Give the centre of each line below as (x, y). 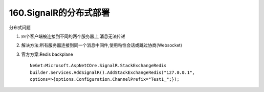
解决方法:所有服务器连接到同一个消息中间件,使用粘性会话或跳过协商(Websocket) (102, 45)
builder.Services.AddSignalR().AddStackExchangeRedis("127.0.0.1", (112, 72)
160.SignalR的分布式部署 (59, 13)
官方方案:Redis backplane (47, 54)
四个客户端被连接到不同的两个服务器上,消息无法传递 (73, 36)
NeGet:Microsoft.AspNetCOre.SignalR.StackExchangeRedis (98, 66)
